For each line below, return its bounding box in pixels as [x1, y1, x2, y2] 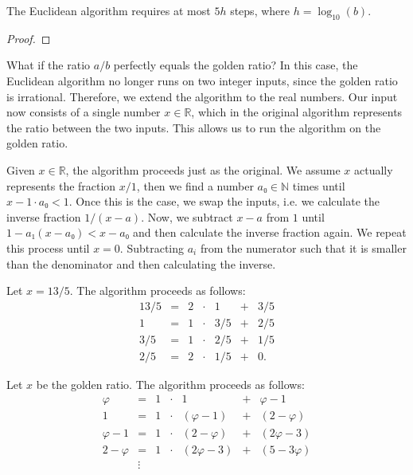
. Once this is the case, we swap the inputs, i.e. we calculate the [68, 193, 380, 210]
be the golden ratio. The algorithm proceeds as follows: [36, 375, 305, 392]
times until [292, 177, 345, 194]
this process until [6, 239, 90, 256]
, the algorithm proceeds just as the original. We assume [65, 161, 341, 178]
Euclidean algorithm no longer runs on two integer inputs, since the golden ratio [6, 72, 398, 88]
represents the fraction [6, 177, 116, 194]
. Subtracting [119, 239, 185, 256]
